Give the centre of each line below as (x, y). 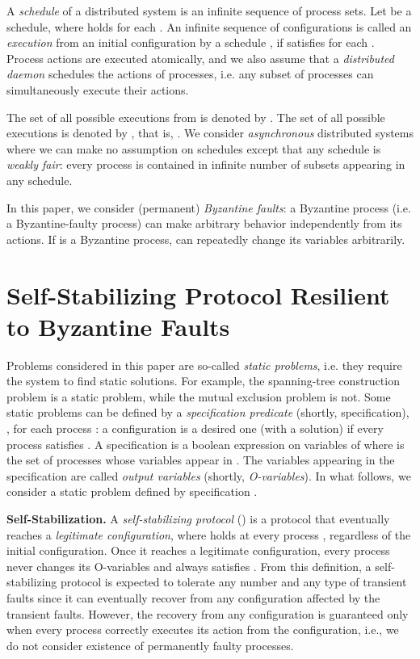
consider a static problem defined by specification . (132, 491)
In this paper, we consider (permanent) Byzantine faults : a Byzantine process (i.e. (209, 207)
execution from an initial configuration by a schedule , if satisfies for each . (191, 42)
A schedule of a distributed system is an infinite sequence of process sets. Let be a (209, 10)
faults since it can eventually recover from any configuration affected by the (193, 597)
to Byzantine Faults (118, 326)
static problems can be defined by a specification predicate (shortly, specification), (208, 412)
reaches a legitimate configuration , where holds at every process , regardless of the (209, 534)
